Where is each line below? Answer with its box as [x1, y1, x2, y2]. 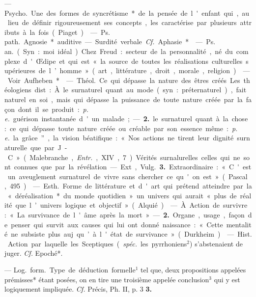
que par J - [30, 142, 67, 152]
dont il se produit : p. [18, 104, 89, 114]
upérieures [4, 65, 35, 76]
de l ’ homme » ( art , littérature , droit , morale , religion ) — [38, 65, 250, 76]
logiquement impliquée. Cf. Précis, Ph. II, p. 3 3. [4, 284, 152, 294]
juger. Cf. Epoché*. [4, 248, 63, 258]
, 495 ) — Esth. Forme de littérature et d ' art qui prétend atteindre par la [4, 181, 252, 191]
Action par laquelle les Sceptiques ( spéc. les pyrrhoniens [7, 238, 187, 248]
